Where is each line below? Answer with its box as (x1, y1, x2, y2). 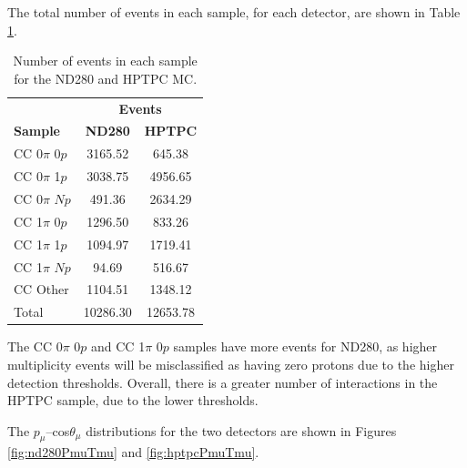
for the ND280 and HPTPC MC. (14, 68, 198, 87)
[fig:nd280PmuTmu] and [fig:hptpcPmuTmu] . (7, 443, 259, 462)
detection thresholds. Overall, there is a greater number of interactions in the (7, 372, 438, 392)
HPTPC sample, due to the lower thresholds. (7, 391, 259, 410)
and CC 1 (91, 337, 146, 356)
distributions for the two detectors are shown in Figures (86, 421, 397, 440)
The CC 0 (7, 337, 63, 356)
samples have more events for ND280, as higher (173, 337, 438, 356)
